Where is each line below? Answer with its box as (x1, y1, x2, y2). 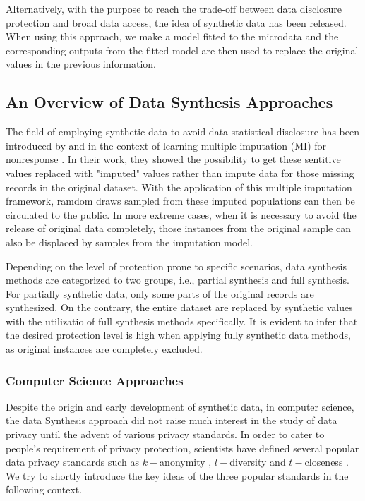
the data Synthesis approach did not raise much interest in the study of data (6, 413, 337, 428)
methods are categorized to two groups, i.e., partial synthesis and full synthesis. (6, 272, 349, 287)
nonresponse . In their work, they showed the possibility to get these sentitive (6, 152, 341, 167)
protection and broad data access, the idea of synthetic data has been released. (6, 15, 347, 30)
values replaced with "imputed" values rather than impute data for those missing (6, 165, 354, 180)
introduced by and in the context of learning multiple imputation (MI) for (6, 138, 327, 152)
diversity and (229, 454, 286, 469)
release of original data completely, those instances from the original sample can (6, 221, 351, 236)
